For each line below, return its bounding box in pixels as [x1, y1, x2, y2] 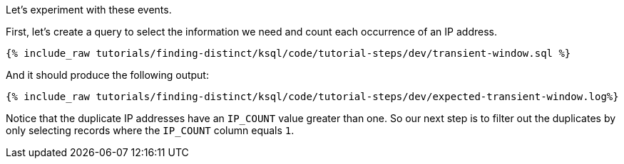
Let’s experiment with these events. [6, 4, 172, 16]
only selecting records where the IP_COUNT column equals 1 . [6, 124, 295, 136]
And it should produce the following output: [6, 69, 209, 81]
